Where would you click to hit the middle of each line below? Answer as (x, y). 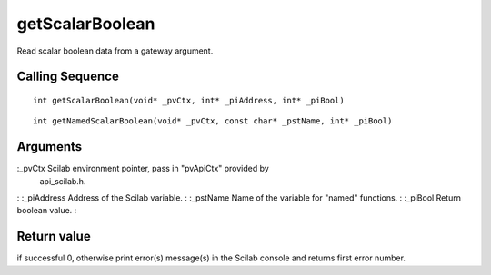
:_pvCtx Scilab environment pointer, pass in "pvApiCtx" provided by (143, 169)
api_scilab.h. (63, 181)
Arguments (50, 147)
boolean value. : (47, 211)
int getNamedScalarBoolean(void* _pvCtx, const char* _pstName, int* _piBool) (213, 121)
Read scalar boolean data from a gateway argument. (115, 51)
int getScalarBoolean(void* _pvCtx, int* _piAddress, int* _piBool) (189, 100)
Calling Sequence (68, 77)
